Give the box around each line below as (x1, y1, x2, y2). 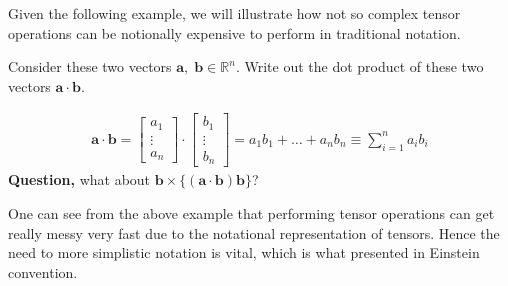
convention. (8, 261, 78, 282)
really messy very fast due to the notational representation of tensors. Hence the (8, 222, 500, 243)
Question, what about (8, 169, 151, 190)
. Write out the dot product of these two (235, 56, 484, 77)
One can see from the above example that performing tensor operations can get (8, 203, 495, 223)
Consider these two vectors (8, 56, 172, 77)
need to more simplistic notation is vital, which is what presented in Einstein (8, 242, 480, 263)
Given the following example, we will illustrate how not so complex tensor (8, 3, 461, 23)
